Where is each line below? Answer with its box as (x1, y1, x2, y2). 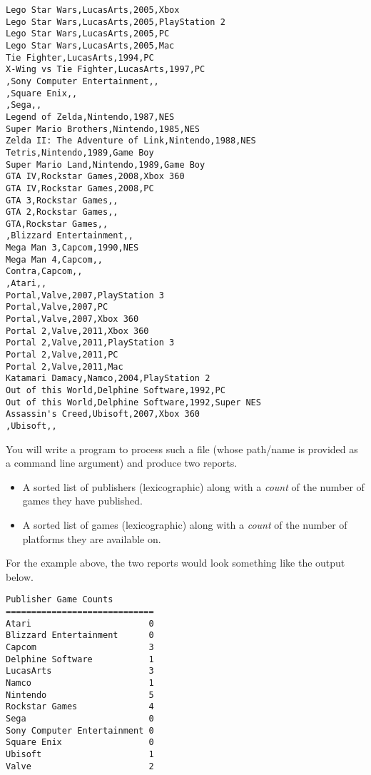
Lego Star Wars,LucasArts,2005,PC (6, 29, 170, 39)
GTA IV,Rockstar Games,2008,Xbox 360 (6, 171, 185, 182)
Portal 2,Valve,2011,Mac (6, 361, 123, 372)
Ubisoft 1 (6, 749, 154, 759)
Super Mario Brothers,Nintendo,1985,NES (6, 123, 200, 134)
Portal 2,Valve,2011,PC (6, 350, 118, 360)
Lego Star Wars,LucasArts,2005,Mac (6, 40, 175, 51)
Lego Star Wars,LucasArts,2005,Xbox (6, 5, 180, 15)
